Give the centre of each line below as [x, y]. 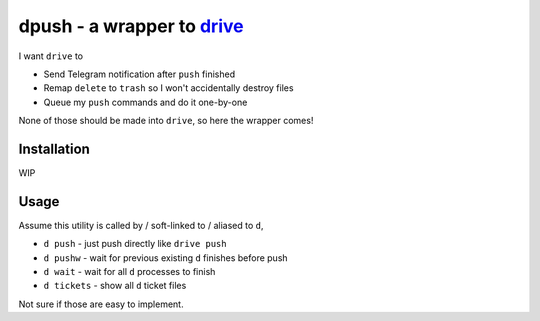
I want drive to [51, 56]
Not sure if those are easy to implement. [101, 304]
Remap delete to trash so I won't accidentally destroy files [168, 88]
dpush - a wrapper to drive [131, 26]
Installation [54, 148]
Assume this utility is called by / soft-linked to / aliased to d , [141, 225]
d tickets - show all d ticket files [115, 286]
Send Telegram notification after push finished [139, 74]
